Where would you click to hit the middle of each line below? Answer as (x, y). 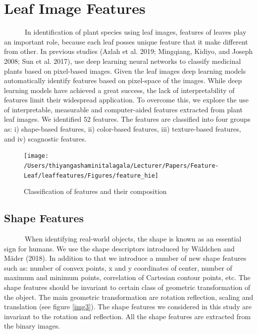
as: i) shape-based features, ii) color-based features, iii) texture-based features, (123, 129)
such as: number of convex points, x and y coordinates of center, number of (118, 267)
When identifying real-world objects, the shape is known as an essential (133, 239)
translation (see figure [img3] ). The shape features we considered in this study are (128, 307)
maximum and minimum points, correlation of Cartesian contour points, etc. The (127, 277)
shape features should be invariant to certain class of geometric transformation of (127, 287)
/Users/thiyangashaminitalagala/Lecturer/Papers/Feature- (121, 166)
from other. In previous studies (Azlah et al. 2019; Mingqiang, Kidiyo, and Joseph (128, 51)
